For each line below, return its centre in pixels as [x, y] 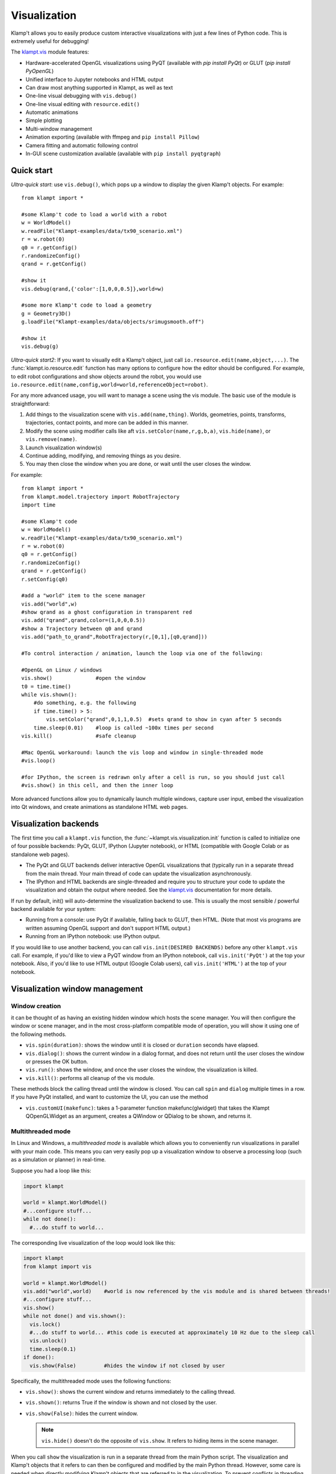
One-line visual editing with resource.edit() [83, 104]
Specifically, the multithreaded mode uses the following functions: [91, 1381]
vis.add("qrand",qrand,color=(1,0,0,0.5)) [84, 620]
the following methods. [39, 1034]
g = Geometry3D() [46, 313]
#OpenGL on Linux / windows [62, 670]
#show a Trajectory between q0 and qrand [82, 629]
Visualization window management [77, 988]
